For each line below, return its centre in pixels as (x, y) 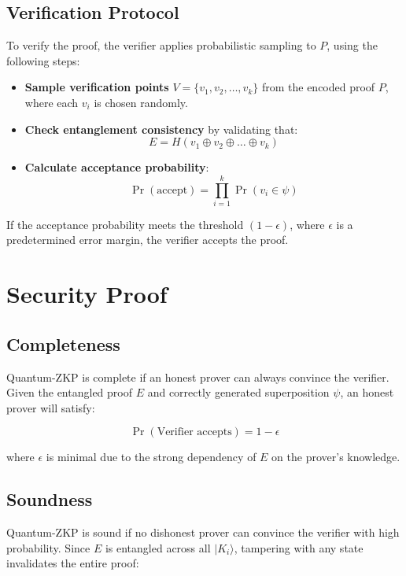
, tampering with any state (299, 547)
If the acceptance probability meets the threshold (125, 224)
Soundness (50, 499)
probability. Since (48, 547)
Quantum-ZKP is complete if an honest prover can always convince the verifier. (198, 377)
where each (52, 102)
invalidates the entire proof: (73, 563)
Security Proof (87, 294)
